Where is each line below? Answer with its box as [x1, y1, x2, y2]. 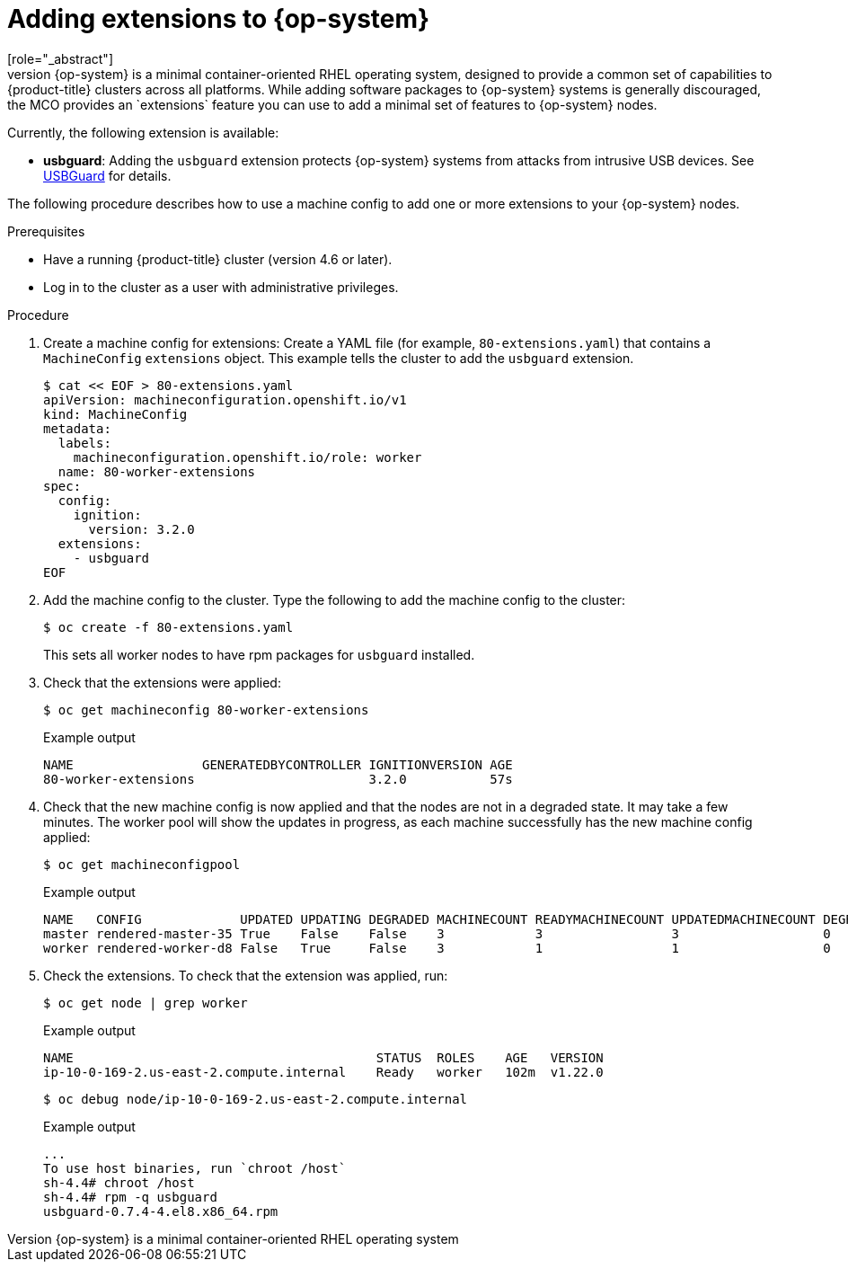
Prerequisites [7, 223, 85, 239]
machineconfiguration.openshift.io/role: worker [73, 449, 422, 465]
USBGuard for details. [43, 167, 172, 183]
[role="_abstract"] [7, 50, 114, 67]
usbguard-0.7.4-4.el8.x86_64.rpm [43, 1203, 278, 1219]
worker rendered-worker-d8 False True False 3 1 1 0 [43, 940, 831, 955]
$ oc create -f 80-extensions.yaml [43, 619, 294, 634]
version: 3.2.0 [88, 521, 195, 537]
